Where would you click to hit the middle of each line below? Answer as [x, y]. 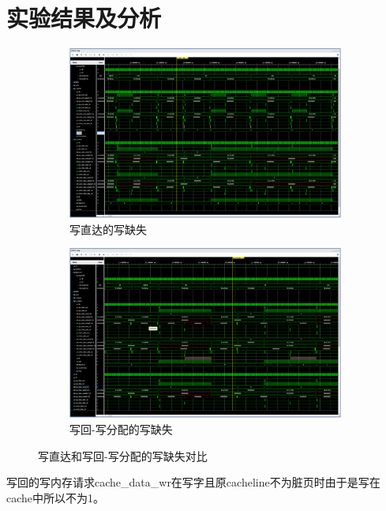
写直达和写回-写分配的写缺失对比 [123, 455]
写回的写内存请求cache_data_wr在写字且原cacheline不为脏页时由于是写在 [193, 482]
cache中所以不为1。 [56, 497]
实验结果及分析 [84, 18]
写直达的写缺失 [108, 229]
